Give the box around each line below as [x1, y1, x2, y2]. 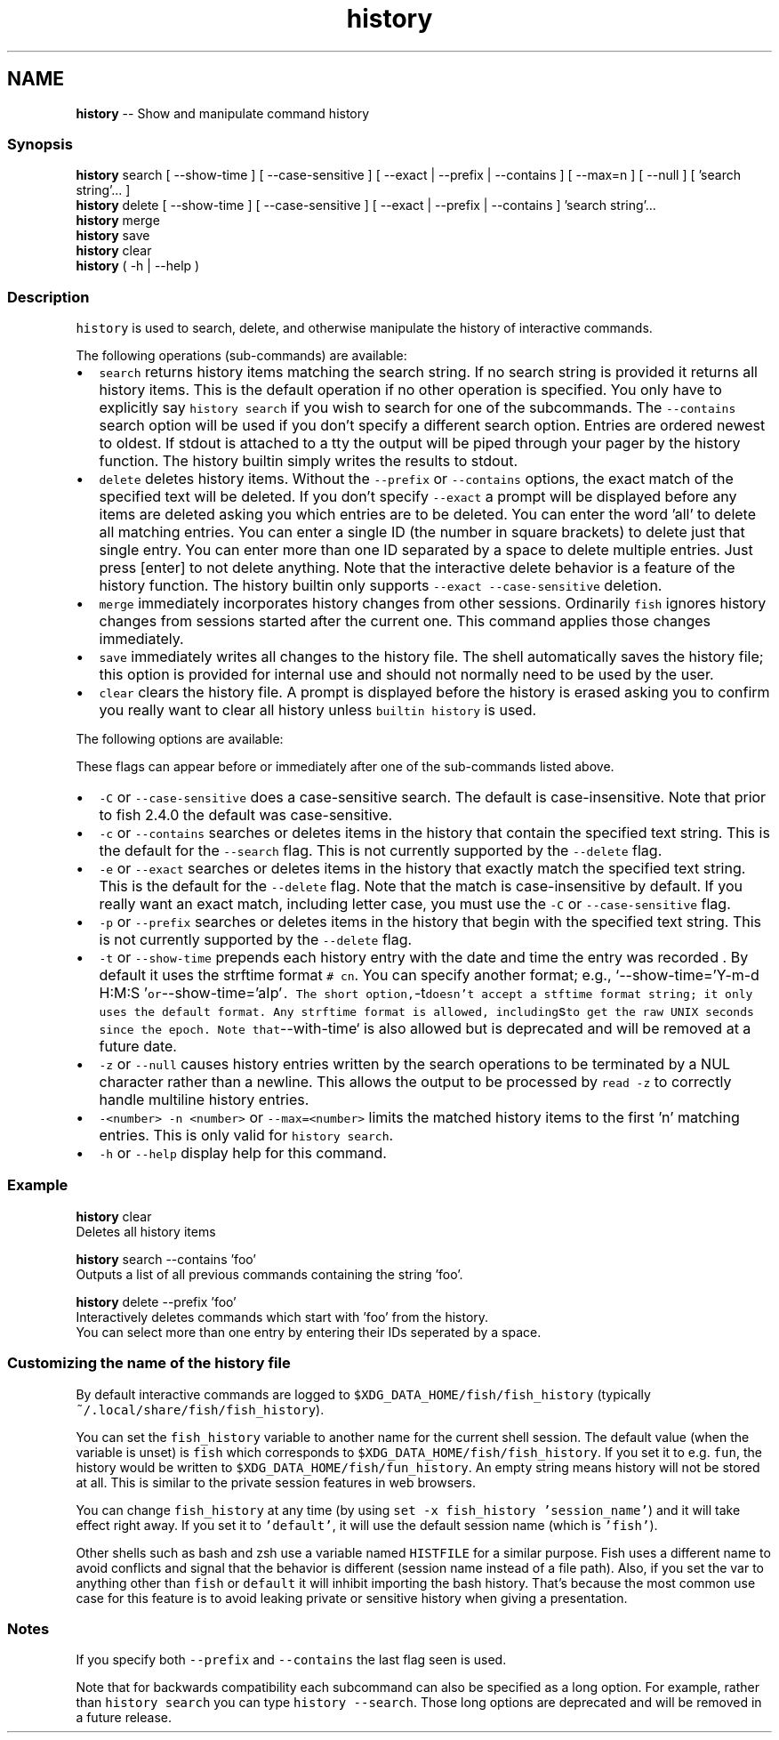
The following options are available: [76, 731, 284, 747]
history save [76, 228, 150, 244]
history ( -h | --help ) [76, 258, 200, 274]
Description [7, 287, 90, 306]
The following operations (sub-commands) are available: [76, 348, 407, 364]
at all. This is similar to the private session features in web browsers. [76, 1474, 476, 1490]
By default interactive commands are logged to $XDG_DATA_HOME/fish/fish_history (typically [76, 1386, 651, 1402]
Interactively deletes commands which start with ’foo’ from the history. [76, 1309, 489, 1325]
